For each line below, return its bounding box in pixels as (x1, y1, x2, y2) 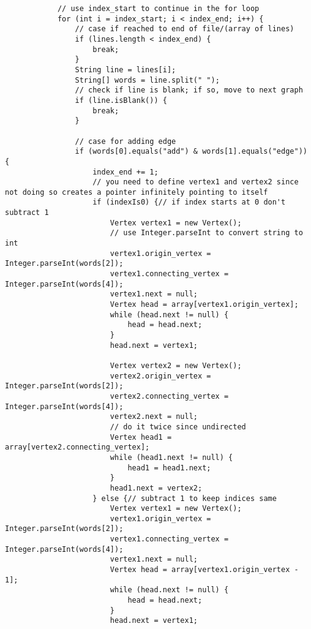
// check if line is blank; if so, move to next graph (75, 86, 303, 95)
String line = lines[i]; (75, 65, 176, 74)
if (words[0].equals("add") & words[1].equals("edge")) (75, 147, 307, 156)
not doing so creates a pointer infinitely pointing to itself (5, 187, 268, 197)
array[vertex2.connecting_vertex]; (5, 443, 150, 452)
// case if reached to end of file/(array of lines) (75, 24, 294, 34)
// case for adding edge (75, 137, 176, 146)
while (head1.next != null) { (110, 453, 233, 462)
